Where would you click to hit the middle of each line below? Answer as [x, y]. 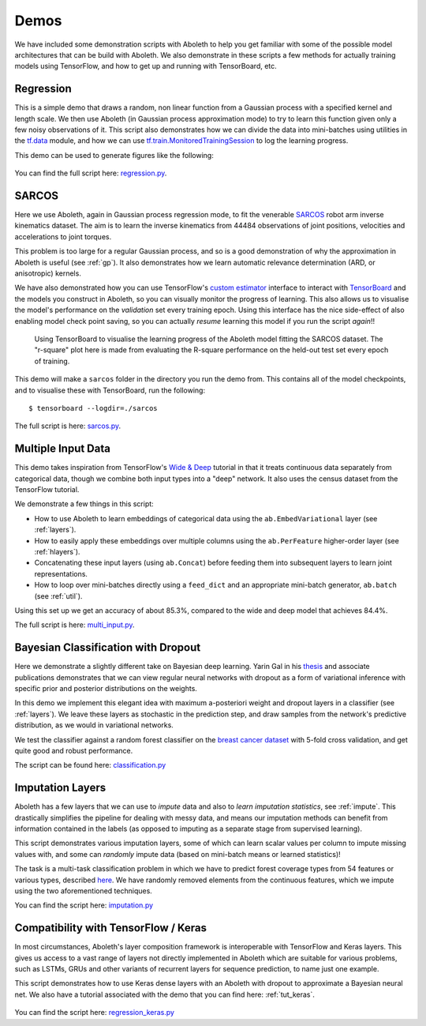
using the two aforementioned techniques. [84, 891]
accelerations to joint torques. [63, 236]
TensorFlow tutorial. [47, 490]
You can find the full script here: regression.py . [91, 173]
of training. [52, 361]
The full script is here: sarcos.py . [68, 426]
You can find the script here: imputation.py [84, 905]
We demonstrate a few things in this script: [84, 504]
